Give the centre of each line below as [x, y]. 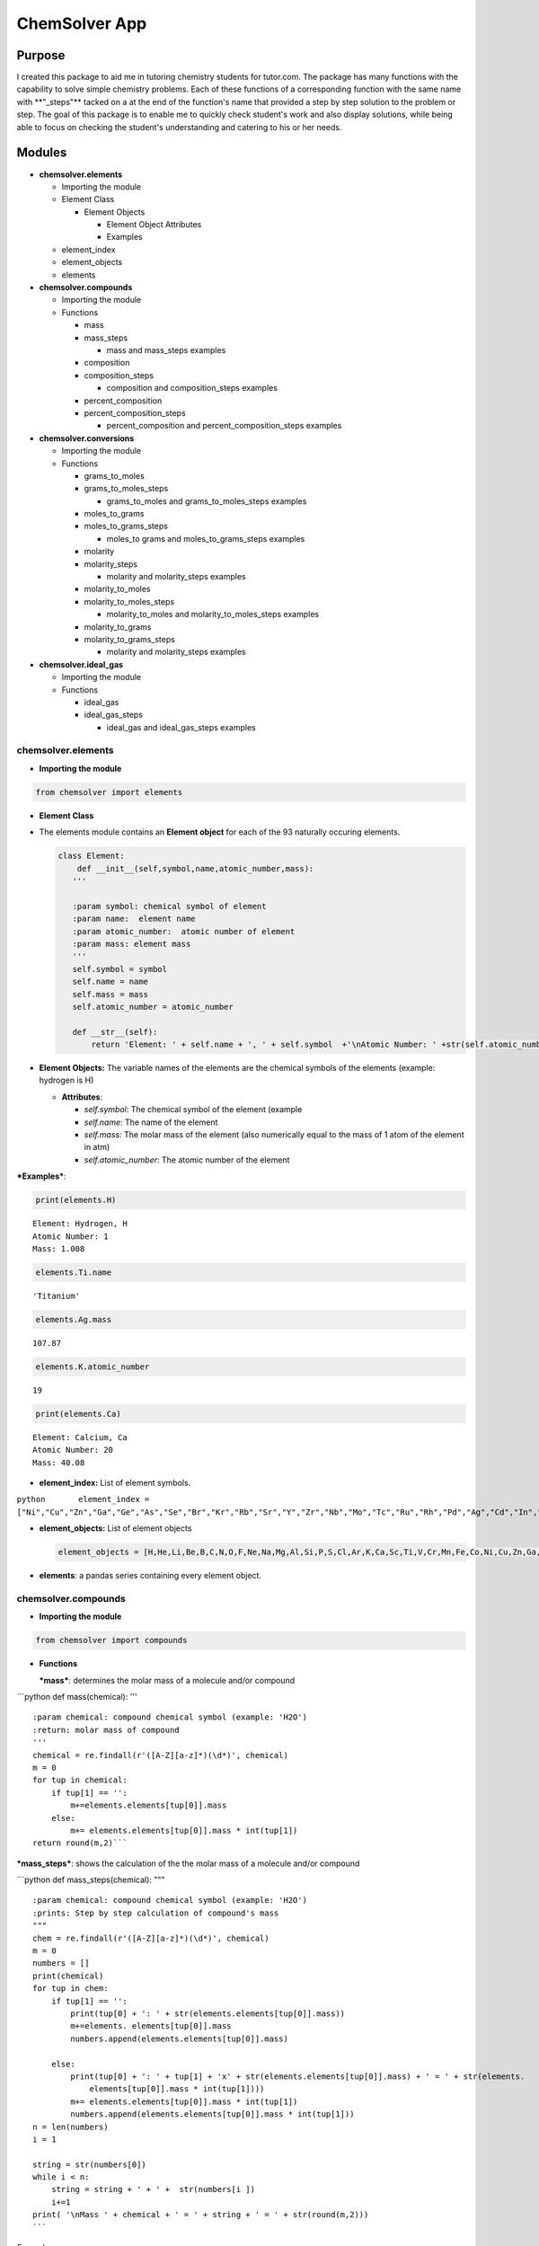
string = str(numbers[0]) [90, 2164]
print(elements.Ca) [78, 1414]
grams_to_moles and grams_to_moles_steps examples [207, 501]
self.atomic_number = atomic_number [153, 1007]
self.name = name [110, 982]
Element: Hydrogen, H [80, 1224]
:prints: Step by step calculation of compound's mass [156, 1913]
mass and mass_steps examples [166, 350]
